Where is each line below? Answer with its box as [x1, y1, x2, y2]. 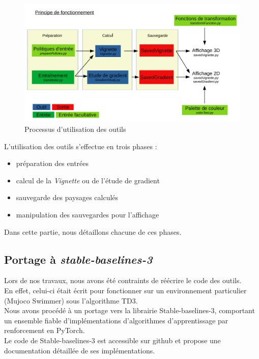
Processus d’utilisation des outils [24, 124, 126, 134]
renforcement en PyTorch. [4, 325, 85, 336]
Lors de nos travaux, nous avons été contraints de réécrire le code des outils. [4, 275, 242, 286]
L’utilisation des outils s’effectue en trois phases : [4, 141, 157, 151]
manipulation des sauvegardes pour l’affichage [16, 209, 159, 220]
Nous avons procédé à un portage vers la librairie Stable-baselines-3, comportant [4, 305, 255, 316]
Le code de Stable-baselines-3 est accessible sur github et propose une [4, 335, 221, 345]
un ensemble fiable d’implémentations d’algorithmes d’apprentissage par [4, 315, 228, 325]
